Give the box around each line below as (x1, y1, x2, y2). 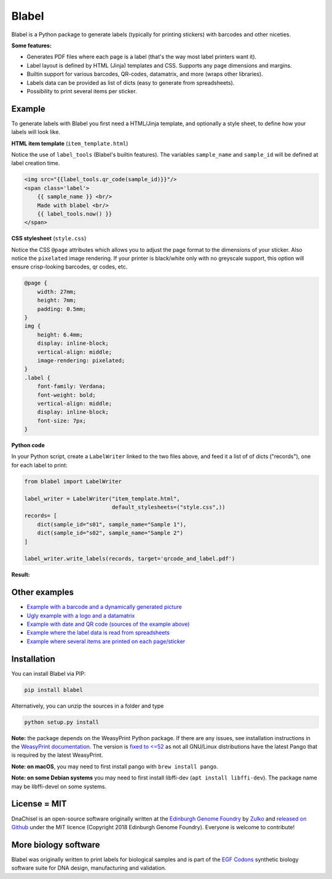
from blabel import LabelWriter (24, 478, 122, 485)
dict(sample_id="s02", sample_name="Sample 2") (37, 529, 184, 537)
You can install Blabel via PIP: (11, 670, 86, 677)
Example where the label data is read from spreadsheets (26, 629, 170, 636)
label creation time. (11, 160, 60, 167)
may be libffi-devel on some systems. (11, 783, 107, 790)
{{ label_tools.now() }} (37, 210, 113, 217)
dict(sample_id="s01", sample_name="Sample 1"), (37, 521, 187, 528)
